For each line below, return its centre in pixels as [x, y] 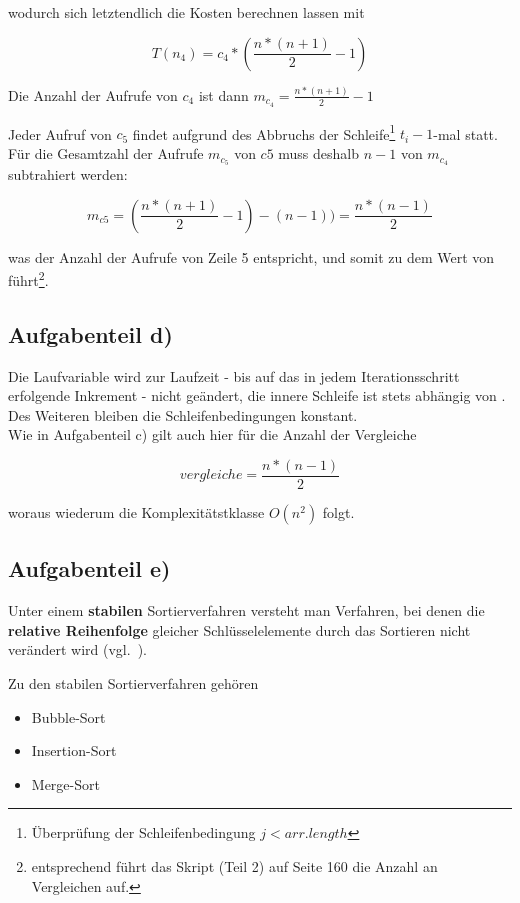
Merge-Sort [65, 783]
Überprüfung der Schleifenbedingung [143, 832]
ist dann [223, 94]
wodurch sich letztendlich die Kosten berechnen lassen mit [186, 12]
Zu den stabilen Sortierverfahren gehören [133, 683]
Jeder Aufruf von [60, 133]
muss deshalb [319, 153]
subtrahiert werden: [68, 173]
